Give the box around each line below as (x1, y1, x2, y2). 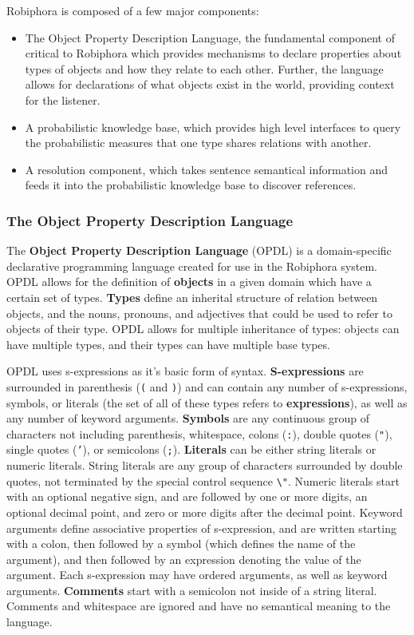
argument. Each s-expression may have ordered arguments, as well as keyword (6, 566, 388, 583)
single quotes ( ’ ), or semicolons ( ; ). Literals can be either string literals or (6, 441, 377, 458)
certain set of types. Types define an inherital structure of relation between (6, 288, 378, 305)
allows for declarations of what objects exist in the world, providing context (25, 76, 395, 93)
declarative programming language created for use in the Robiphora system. (6, 257, 377, 274)
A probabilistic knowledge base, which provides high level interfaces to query (25, 118, 401, 135)
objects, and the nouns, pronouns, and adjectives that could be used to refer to (6, 304, 392, 321)
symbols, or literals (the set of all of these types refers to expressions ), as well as (6, 394, 408, 411)
